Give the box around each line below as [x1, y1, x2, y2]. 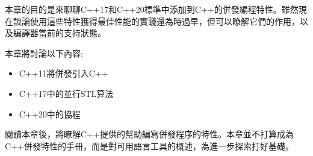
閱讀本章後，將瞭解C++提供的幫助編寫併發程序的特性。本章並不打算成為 [5, 128, 294, 140]
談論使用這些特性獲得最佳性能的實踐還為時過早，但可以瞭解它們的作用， [13, 14, 300, 27]
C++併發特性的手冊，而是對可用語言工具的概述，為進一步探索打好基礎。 [5, 139, 294, 152]
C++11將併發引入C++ [19, 67, 108, 80]
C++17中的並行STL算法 [19, 87, 114, 99]
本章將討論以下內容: [5, 46, 83, 59]
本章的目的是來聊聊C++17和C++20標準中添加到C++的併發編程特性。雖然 [5, 3, 299, 15]
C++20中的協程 [19, 107, 81, 120]
